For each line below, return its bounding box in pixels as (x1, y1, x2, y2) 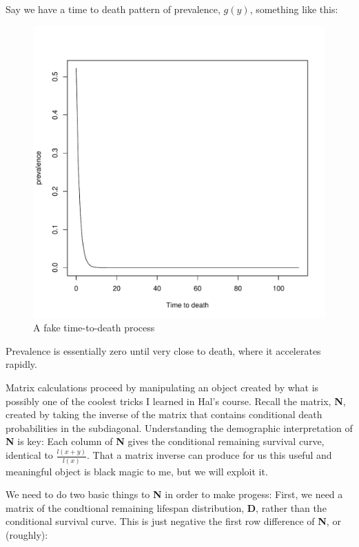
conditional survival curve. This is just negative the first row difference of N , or (6, 514, 341, 528)
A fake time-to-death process (33, 320, 155, 335)
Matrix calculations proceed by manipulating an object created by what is (6, 380, 319, 394)
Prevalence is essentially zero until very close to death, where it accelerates (6, 343, 321, 358)
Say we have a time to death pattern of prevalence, (6, 2, 220, 16)
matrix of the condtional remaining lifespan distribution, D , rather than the (6, 500, 327, 515)
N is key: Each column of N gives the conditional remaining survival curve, (6, 434, 325, 448)
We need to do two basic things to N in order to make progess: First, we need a (6, 487, 343, 502)
